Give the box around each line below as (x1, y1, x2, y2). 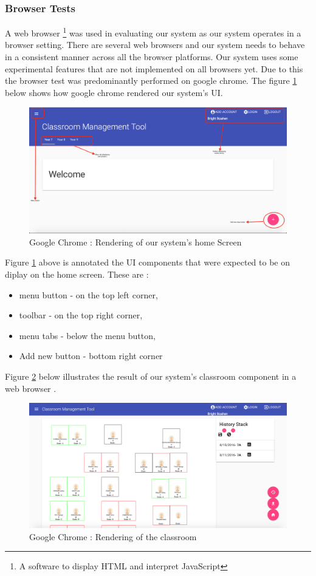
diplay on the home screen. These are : (5, 268, 149, 281)
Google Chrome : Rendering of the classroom (29, 530, 197, 543)
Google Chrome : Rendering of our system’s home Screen (29, 235, 242, 248)
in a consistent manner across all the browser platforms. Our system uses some (5, 50, 298, 63)
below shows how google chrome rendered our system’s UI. (5, 86, 223, 98)
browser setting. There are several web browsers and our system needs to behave (5, 38, 305, 51)
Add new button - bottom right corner (19, 349, 163, 362)
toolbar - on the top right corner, (19, 309, 143, 321)
